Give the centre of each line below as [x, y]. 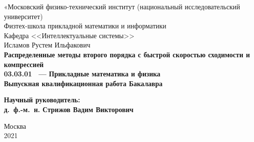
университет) [23, 16]
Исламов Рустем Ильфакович [47, 45]
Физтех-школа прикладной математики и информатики [85, 26]
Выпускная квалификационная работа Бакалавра [83, 83]
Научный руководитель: [42, 100]
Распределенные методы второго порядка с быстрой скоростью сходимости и [127, 54]
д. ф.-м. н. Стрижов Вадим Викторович [69, 109]
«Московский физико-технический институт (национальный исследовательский [122, 6]
